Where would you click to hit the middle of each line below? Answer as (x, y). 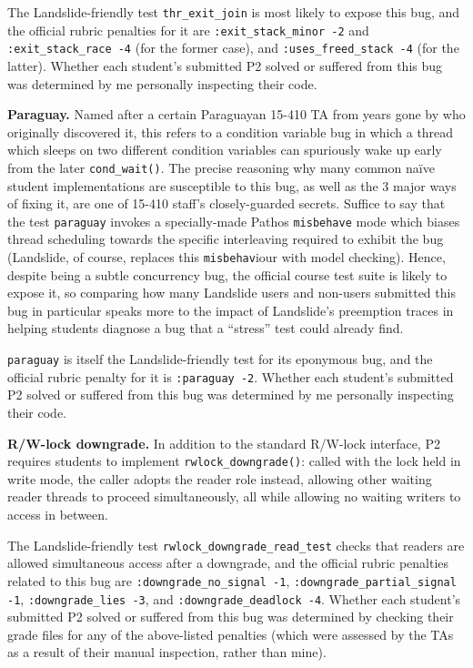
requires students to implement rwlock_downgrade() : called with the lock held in (234, 461)
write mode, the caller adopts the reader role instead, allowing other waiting (220, 478)
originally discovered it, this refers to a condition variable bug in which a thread (231, 132)
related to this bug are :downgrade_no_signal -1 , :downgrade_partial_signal (232, 580)
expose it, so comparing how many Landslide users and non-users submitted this (231, 293)
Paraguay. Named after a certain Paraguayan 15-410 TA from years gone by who (236, 114)
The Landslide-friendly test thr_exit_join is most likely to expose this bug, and (234, 12)
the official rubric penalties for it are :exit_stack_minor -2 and (188, 30)
